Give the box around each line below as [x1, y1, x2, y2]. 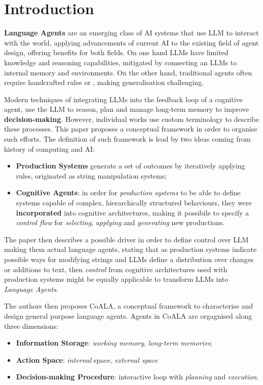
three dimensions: [4, 320, 58, 331]
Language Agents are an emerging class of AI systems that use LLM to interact [4, 27, 259, 38]
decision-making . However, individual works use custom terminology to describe [4, 113, 259, 124]
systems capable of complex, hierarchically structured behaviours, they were [16, 197, 252, 208]
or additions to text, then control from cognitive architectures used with [4, 264, 228, 274]
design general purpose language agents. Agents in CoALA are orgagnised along [4, 310, 252, 321]
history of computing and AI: [4, 143, 95, 154]
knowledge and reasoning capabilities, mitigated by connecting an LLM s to [4, 57, 237, 67]
